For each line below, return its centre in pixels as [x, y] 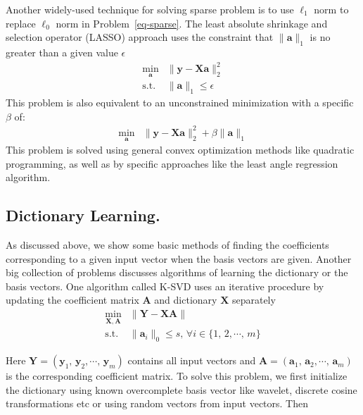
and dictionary [186, 300]
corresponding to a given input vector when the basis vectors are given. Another [179, 258]
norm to [331, 9]
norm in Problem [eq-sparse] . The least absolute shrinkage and [192, 23]
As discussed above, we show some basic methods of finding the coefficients [167, 245]
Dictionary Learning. [83, 215]
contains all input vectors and [192, 360]
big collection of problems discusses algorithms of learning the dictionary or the [177, 272]
